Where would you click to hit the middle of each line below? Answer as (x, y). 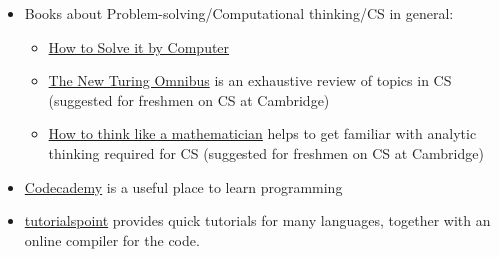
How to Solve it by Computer (139, 46)
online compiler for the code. (112, 239)
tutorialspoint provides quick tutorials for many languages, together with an (257, 220)
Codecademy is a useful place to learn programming (183, 186)
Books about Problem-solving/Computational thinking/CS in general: (239, 13)
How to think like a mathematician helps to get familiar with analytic (262, 133)
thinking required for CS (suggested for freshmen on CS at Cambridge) (266, 152)
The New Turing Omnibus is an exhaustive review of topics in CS (250, 80)
